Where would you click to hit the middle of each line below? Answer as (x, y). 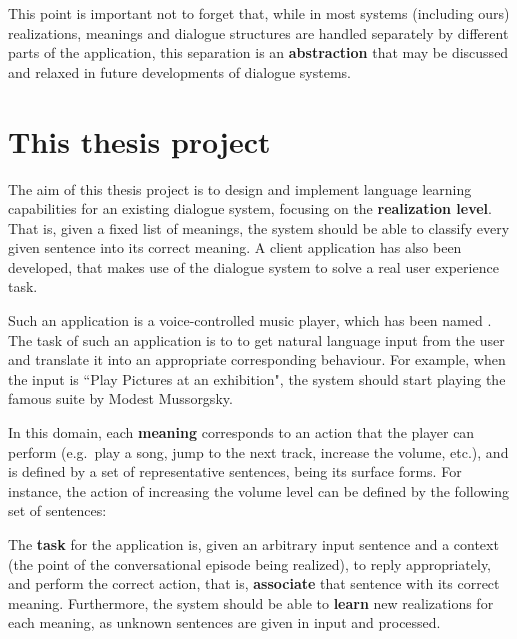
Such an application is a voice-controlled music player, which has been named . (250, 320)
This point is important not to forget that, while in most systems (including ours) (259, 13)
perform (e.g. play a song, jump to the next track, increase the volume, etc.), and (258, 451)
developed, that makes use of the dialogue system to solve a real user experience (253, 266)
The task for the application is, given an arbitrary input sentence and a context (253, 544)
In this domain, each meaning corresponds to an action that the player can (241, 432)
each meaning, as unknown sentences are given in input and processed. (224, 622)
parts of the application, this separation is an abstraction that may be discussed (258, 52)
